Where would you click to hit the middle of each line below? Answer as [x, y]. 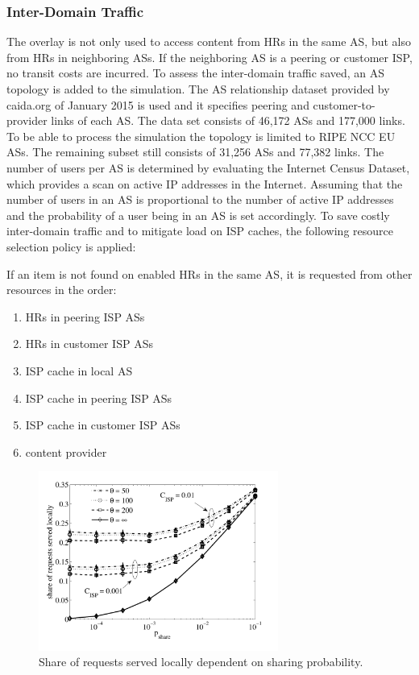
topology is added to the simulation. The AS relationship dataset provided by [198, 89]
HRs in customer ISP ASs [89, 344]
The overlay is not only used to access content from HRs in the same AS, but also [209, 41]
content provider [66, 451]
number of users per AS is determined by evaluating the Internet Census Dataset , [208, 167]
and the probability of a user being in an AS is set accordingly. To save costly [198, 215]
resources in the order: [62, 290]
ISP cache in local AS [79, 370]
